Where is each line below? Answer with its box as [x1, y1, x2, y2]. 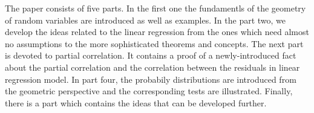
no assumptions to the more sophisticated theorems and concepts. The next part [5, 37, 304, 50]
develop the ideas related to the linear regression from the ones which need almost [5, 25, 309, 38]
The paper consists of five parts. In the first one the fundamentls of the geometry [5, 2, 306, 14]
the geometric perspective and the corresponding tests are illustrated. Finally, [5, 85, 293, 97]
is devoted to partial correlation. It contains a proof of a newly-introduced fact [5, 49, 296, 62]
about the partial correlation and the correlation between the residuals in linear [5, 60, 300, 73]
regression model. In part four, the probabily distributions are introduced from [5, 73, 296, 85]
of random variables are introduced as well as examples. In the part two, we [5, 13, 286, 26]
